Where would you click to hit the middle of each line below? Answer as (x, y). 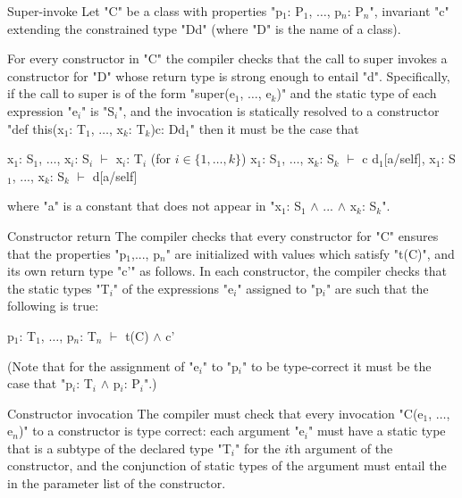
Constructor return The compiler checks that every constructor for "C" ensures (223, 235)
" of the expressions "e (173, 288)
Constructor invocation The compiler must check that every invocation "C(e (215, 413)
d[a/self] (115, 175)
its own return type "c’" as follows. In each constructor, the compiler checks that (227, 271)
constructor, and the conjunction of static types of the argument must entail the (227, 465)
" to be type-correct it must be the (337, 365)
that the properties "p (67, 253)
